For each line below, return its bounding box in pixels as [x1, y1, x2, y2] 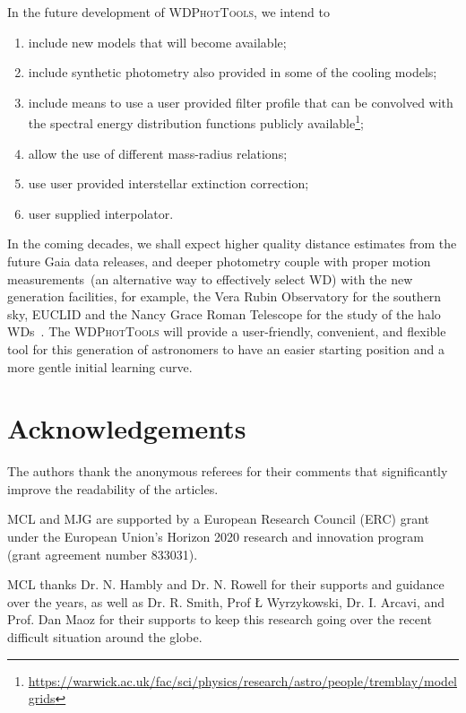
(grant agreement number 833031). [7, 544, 198, 563]
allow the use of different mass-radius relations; [28, 143, 288, 162]
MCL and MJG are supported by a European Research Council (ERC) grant [7, 509, 430, 528]
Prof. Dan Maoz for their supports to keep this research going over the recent [7, 610, 432, 629]
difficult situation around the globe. [7, 628, 203, 647]
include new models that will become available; [28, 32, 287, 51]
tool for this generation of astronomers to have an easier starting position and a [7, 339, 444, 358]
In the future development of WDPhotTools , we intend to [7, 3, 330, 21]
